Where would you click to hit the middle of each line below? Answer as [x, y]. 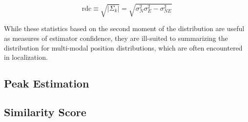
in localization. [26, 57]
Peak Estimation [47, 83]
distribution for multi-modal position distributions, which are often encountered [123, 47]
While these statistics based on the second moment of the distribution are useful [124, 28]
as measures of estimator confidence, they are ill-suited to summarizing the [116, 38]
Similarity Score [45, 112]
